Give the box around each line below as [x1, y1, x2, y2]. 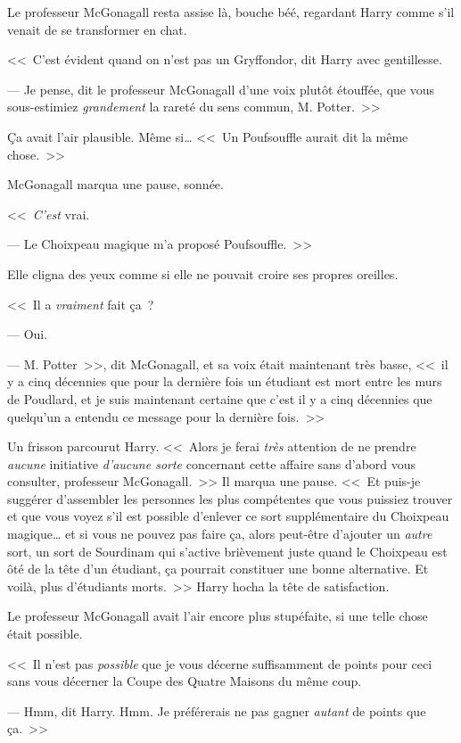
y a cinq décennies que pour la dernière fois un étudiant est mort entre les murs [7, 372, 442, 391]
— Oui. [7, 325, 48, 343]
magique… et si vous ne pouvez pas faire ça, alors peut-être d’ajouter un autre [7, 524, 432, 543]
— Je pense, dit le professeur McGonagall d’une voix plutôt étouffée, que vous [7, 79, 435, 98]
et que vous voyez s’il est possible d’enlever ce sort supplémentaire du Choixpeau [7, 507, 449, 525]
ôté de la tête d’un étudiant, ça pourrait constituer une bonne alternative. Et [7, 559, 429, 578]
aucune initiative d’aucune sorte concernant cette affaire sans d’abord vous [7, 454, 416, 473]
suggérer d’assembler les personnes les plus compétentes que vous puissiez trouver [7, 489, 453, 508]
